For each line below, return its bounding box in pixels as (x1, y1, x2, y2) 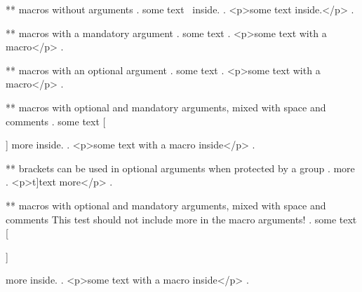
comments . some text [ (6, 113, 106, 128)
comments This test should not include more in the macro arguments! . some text (6, 211, 357, 226)
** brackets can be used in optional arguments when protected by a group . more (6, 160, 355, 175)
